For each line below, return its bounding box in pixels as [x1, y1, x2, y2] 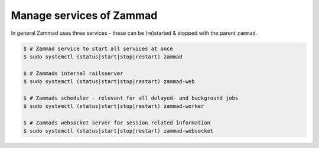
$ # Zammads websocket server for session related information [23, 120, 211, 126]
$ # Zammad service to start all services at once [23, 45, 174, 52]
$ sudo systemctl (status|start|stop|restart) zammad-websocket [23, 127, 214, 134]
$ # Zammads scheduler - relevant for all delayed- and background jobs [23, 94, 239, 101]
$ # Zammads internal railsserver [23, 70, 123, 77]
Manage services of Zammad [11, 9, 158, 22]
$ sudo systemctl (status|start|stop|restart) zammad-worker [23, 103, 204, 110]
